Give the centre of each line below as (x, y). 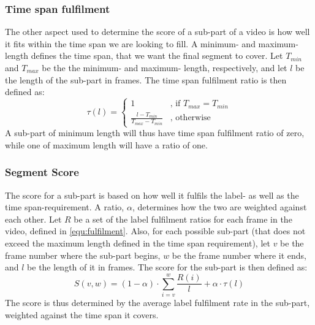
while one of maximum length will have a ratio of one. (106, 144)
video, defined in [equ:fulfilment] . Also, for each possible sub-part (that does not (155, 231)
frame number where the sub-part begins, (83, 255)
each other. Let (33, 219)
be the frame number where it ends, (239, 255)
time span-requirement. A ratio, (65, 207)
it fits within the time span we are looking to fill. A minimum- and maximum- (152, 43)
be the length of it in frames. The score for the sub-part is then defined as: (167, 267)
